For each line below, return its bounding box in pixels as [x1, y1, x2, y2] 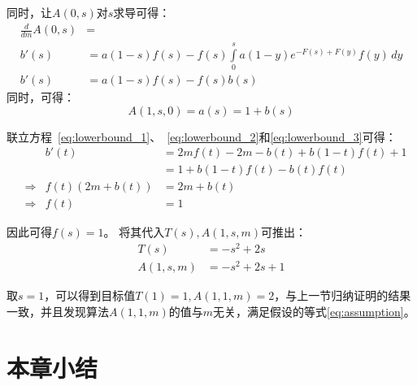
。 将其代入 [103, 223, 165, 241]
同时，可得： [7, 89, 75, 106]
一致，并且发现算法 [7, 302, 109, 319]
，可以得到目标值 [44, 287, 136, 304]
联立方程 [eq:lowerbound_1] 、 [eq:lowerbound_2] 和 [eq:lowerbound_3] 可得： [7, 128, 397, 145]
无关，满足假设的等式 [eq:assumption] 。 [213, 302, 415, 319]
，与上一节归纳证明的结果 [274, 287, 411, 304]
